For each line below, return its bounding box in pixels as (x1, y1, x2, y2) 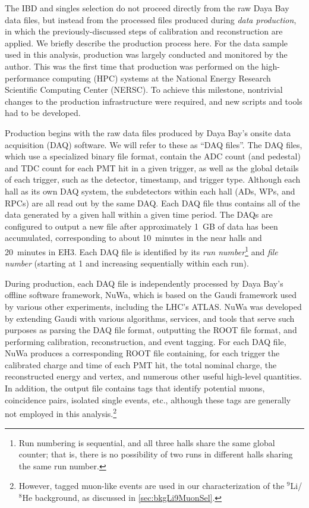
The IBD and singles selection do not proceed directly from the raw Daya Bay (5, 2, 289, 14)
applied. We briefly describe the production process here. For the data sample (5, 36, 288, 49)
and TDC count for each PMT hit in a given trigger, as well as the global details (5, 161, 299, 174)
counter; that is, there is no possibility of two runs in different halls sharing (18, 448, 293, 460)
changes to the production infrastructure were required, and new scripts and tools (5, 95, 302, 107)
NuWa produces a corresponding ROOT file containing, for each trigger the (5, 347, 280, 359)
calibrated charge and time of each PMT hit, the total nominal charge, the (5, 358, 277, 371)
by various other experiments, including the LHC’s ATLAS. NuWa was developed (5, 300, 302, 312)
